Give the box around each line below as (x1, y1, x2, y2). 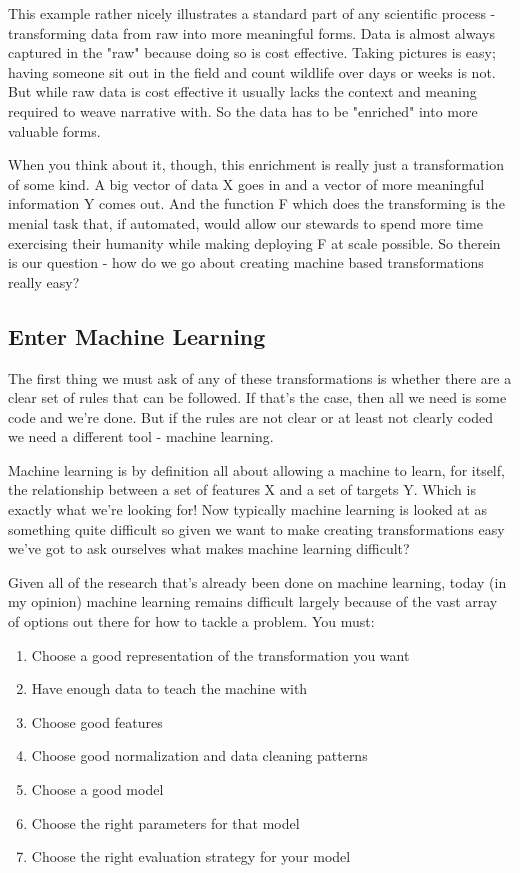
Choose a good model (31, 779, 164, 800)
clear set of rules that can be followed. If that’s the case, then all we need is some (8, 387, 507, 408)
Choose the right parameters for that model (31, 812, 300, 833)
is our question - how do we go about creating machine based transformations (8, 252, 484, 273)
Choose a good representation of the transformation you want (31, 644, 410, 665)
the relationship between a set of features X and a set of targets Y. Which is (8, 479, 476, 500)
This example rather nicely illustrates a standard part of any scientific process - (8, 3, 496, 23)
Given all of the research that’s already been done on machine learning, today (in (8, 571, 507, 592)
